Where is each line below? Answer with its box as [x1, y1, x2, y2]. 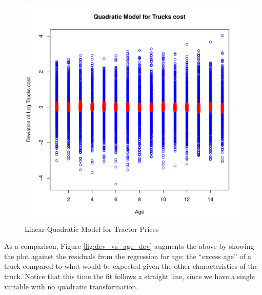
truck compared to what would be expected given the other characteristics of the [4, 261, 258, 271]
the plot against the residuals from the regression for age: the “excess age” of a [4, 250, 252, 261]
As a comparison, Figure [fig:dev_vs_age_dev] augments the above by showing [4, 241, 254, 251]
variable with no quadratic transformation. [4, 281, 138, 291]
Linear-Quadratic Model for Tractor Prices [25, 223, 159, 234]
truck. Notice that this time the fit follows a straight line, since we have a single [4, 270, 255, 281]
